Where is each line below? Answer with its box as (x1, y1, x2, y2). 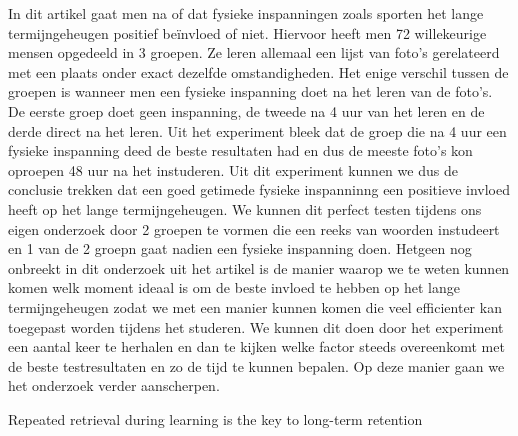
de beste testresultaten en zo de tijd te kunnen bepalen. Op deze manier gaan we (8, 355, 505, 376)
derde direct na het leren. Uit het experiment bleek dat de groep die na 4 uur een (8, 120, 507, 141)
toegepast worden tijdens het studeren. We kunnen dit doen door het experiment (8, 316, 504, 337)
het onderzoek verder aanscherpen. (8, 375, 220, 396)
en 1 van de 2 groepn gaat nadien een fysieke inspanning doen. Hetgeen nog (8, 238, 472, 259)
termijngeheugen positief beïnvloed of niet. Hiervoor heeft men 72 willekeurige (8, 22, 487, 43)
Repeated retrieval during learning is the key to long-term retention (8, 408, 423, 429)
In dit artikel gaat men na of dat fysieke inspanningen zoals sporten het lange (8, 3, 484, 23)
